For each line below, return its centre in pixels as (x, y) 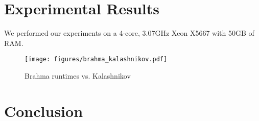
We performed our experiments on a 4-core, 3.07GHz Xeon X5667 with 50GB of (129, 33)
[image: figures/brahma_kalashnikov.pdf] (96, 59)
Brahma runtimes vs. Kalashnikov (78, 75)
